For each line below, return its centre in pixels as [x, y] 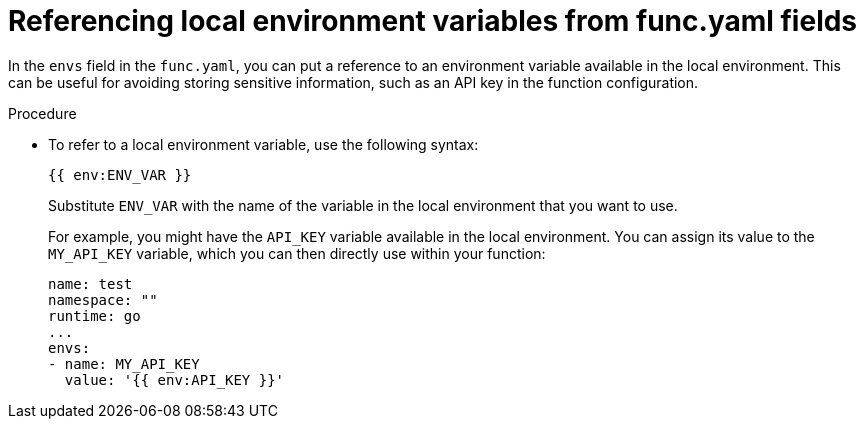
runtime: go [94, 315]
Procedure [42, 113]
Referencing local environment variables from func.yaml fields [433, 21]
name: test [90, 283]
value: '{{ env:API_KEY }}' [174, 379]
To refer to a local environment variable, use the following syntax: [263, 144]
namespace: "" [103, 299]
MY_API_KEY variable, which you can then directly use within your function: [297, 253]
